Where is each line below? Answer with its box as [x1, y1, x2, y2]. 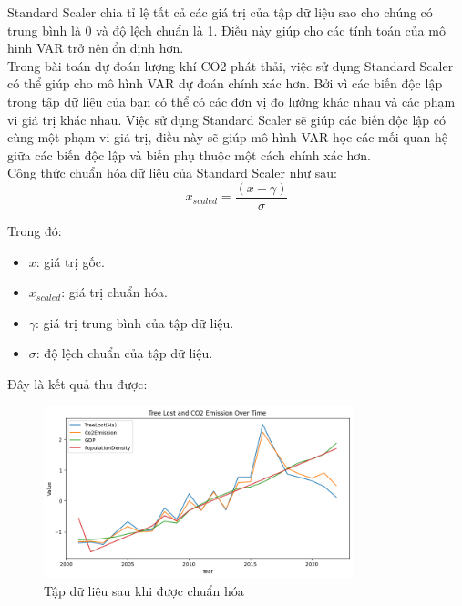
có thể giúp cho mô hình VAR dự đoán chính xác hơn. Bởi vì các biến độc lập [7, 74, 443, 93]
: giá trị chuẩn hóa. [61, 282, 168, 302]
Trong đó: [7, 221, 62, 240]
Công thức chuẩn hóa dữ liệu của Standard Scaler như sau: [7, 163, 337, 182]
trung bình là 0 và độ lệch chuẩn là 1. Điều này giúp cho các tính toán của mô [7, 20, 446, 39]
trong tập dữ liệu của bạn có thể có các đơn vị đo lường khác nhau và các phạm [7, 91, 456, 110]
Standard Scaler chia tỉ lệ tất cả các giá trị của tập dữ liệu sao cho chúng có [7, 3, 433, 21]
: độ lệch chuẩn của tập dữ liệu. [36, 344, 213, 363]
